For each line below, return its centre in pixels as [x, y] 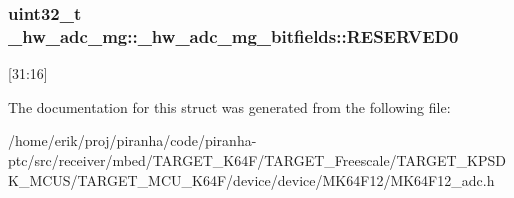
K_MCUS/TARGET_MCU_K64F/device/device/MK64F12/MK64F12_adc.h [251, 179]
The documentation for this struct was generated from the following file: [229, 106]
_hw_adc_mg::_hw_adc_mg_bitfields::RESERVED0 [233, 35]
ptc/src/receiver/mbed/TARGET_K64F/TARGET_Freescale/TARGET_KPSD [257, 159]
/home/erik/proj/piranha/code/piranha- [132, 140]
